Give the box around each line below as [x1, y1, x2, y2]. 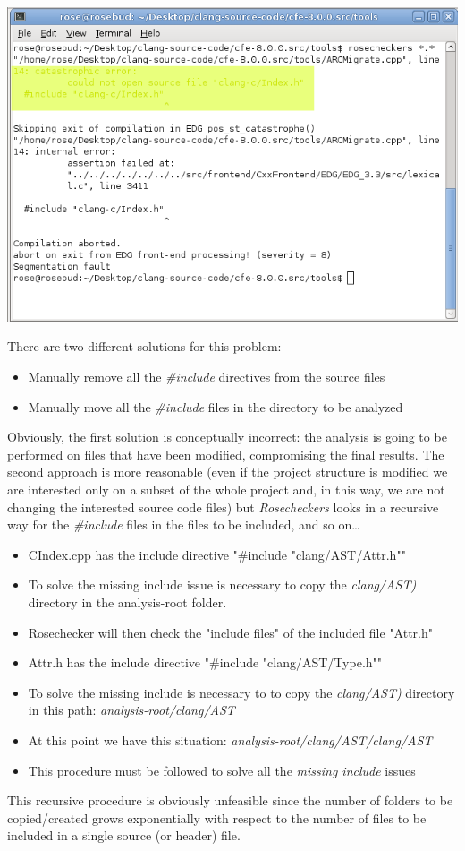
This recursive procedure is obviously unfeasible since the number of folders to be [7, 791, 453, 810]
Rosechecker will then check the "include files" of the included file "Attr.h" [28, 623, 434, 641]
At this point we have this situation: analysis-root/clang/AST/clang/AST [28, 730, 433, 749]
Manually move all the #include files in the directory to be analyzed [28, 397, 403, 416]
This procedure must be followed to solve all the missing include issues [28, 761, 416, 779]
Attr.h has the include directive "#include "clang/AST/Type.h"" [28, 653, 383, 672]
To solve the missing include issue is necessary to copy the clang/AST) [28, 575, 417, 594]
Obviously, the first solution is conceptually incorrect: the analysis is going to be [7, 427, 447, 446]
